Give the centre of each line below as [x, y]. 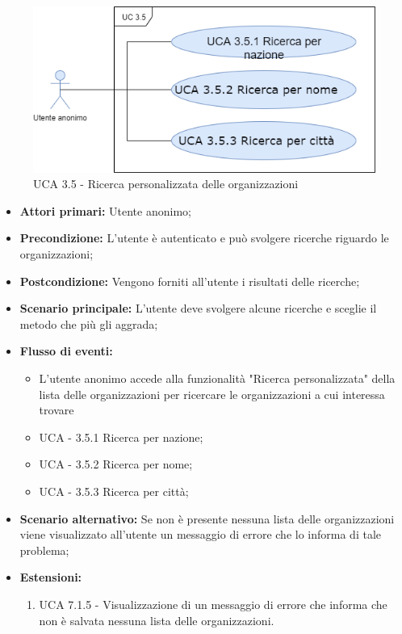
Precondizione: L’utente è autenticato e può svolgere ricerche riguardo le [204, 238]
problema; [44, 550]
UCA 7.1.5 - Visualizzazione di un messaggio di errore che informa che [213, 604]
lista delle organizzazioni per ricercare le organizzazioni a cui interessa [212, 394]
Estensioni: [51, 577]
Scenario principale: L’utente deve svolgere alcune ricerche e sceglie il [198, 308]
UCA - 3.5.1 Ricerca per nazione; [121, 437]
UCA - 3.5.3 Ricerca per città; [114, 491]
